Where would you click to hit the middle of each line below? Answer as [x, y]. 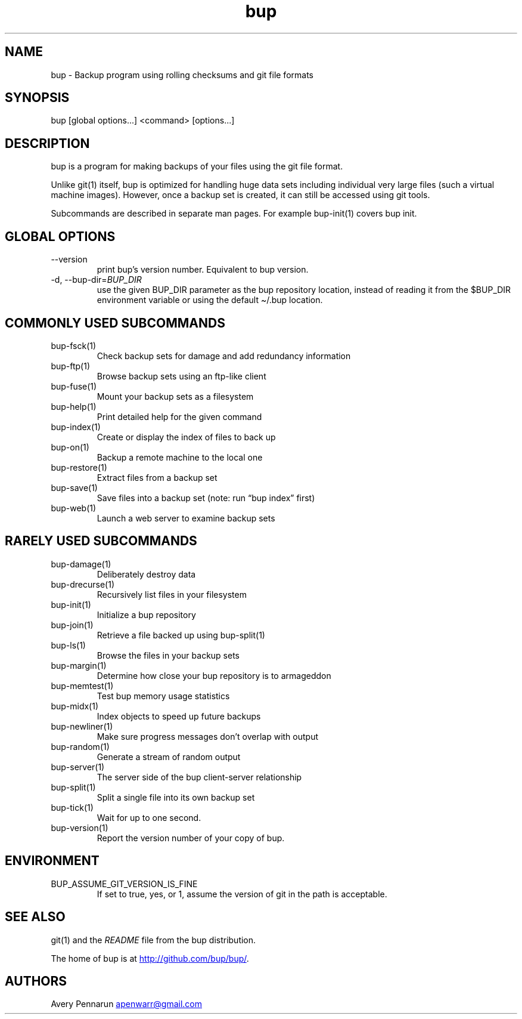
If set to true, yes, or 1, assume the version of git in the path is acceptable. [242, 894]
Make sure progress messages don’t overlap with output [208, 736]
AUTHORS [36, 981]
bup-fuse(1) [74, 386]
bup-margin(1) [79, 665]
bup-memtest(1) [82, 685]
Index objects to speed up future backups [179, 716]
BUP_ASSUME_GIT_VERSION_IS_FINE [124, 884]
